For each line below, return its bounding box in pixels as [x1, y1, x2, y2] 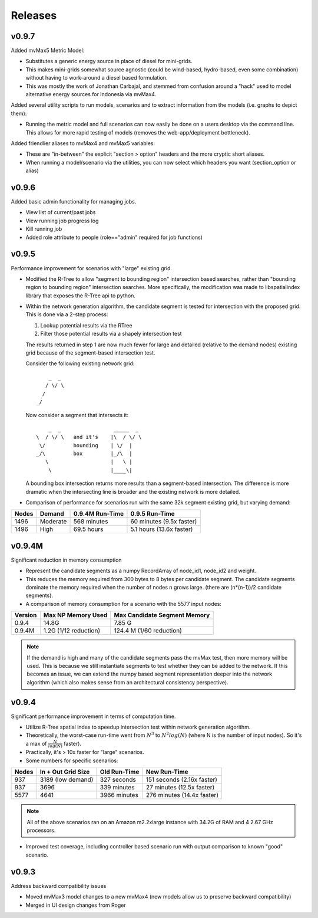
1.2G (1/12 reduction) [43, 627, 100, 635]
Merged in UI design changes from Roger [25, 901, 126, 909]
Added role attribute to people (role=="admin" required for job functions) [25, 234, 203, 241]
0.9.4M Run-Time [73, 510, 124, 518]
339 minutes [100, 783, 135, 792]
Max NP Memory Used [43, 611, 108, 619]
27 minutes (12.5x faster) [145, 783, 215, 792]
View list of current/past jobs [25, 209, 96, 216]
